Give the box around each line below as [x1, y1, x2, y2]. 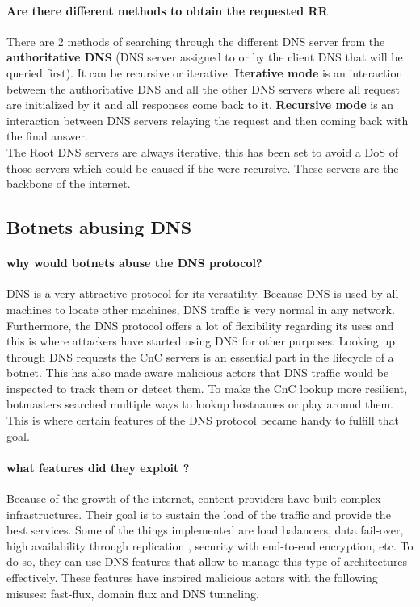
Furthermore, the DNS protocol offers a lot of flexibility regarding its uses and [6, 316, 394, 333]
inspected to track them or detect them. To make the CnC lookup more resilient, [6, 379, 408, 396]
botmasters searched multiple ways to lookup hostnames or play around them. [6, 396, 393, 412]
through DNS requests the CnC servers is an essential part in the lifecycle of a [6, 348, 394, 365]
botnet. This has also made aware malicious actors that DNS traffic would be [6, 364, 389, 381]
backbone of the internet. [6, 175, 131, 192]
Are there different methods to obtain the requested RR [6, 2, 328, 19]
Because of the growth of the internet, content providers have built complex [6, 490, 381, 507]
